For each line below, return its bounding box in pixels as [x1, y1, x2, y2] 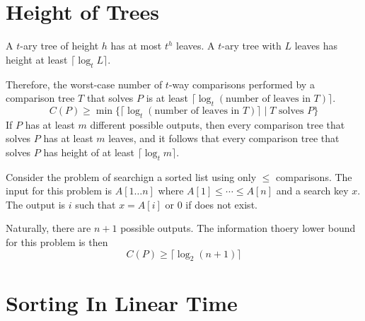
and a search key [276, 183, 349, 198]
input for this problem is [6, 183, 112, 198]
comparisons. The [276, 169, 352, 184]
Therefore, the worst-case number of [6, 76, 163, 91]
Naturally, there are [6, 221, 91, 235]
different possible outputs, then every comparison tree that [90, 117, 345, 132]
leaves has [294, 38, 338, 53]
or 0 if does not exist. [165, 197, 257, 211]
